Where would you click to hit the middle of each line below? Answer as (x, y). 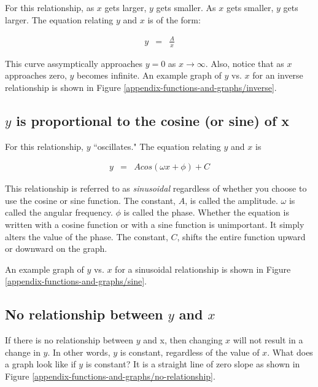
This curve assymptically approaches (74, 63)
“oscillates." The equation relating (157, 146)
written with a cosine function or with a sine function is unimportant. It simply (155, 224)
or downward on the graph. (56, 248)
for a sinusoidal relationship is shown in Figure (203, 269)
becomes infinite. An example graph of (149, 75)
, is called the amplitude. (231, 200)
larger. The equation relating (59, 19)
